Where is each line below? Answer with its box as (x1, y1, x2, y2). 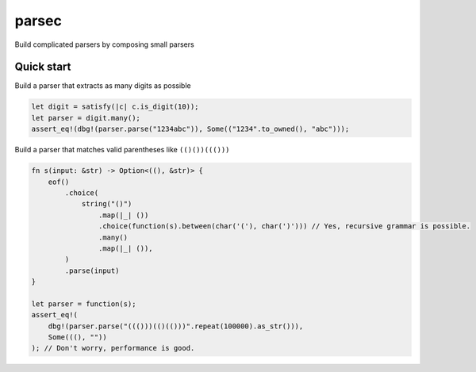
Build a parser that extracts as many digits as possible (14, 81, 191, 90)
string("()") (81, 199, 132, 209)
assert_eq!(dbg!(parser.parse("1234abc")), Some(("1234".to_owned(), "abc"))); (31, 125, 350, 134)
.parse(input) (64, 266, 120, 275)
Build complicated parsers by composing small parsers (14, 40, 194, 49)
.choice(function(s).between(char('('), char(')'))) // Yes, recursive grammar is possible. (98, 222, 471, 231)
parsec (14, 12, 63, 29)
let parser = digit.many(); (31, 113, 140, 122)
